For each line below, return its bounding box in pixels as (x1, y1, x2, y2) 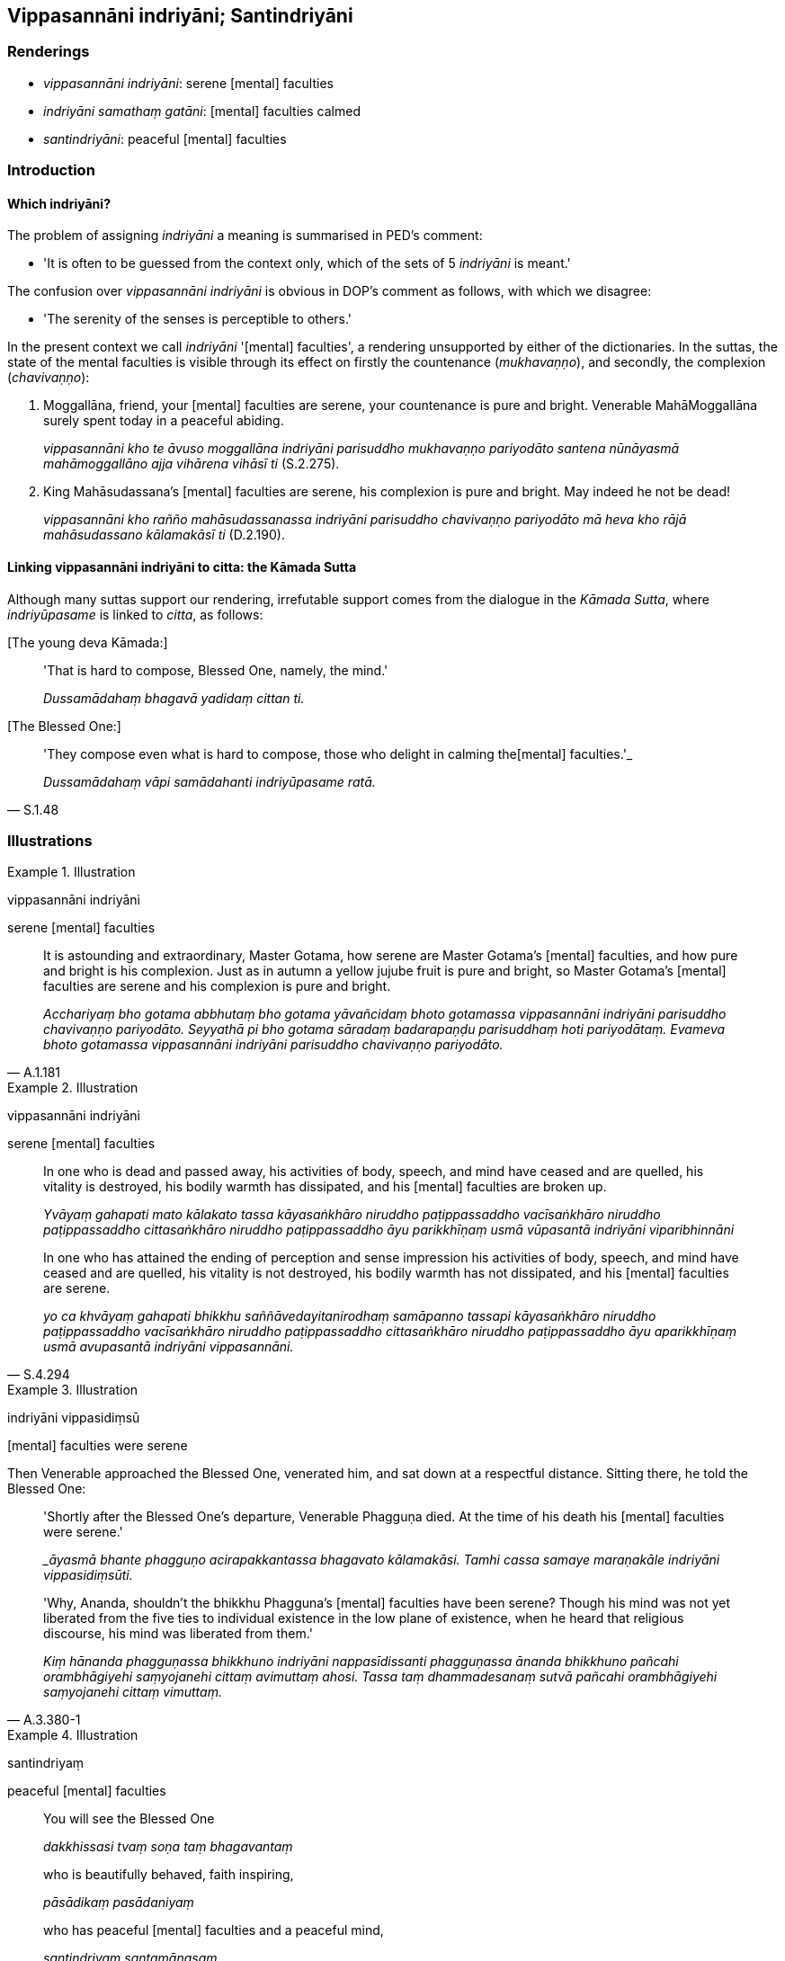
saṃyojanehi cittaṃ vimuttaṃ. (43, 1684, 222, 1700)
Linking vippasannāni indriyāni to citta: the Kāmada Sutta (7, 559, 357, 575)
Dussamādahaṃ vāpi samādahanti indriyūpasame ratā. (43, 773, 376, 789)
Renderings (7, 42, 90, 61)
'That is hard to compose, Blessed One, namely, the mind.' (43, 662, 388, 678)
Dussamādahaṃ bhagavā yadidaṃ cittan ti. (43, 690, 305, 706)
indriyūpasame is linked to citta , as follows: (7, 606, 263, 622)
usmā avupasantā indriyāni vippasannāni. (43, 1339, 294, 1355)
